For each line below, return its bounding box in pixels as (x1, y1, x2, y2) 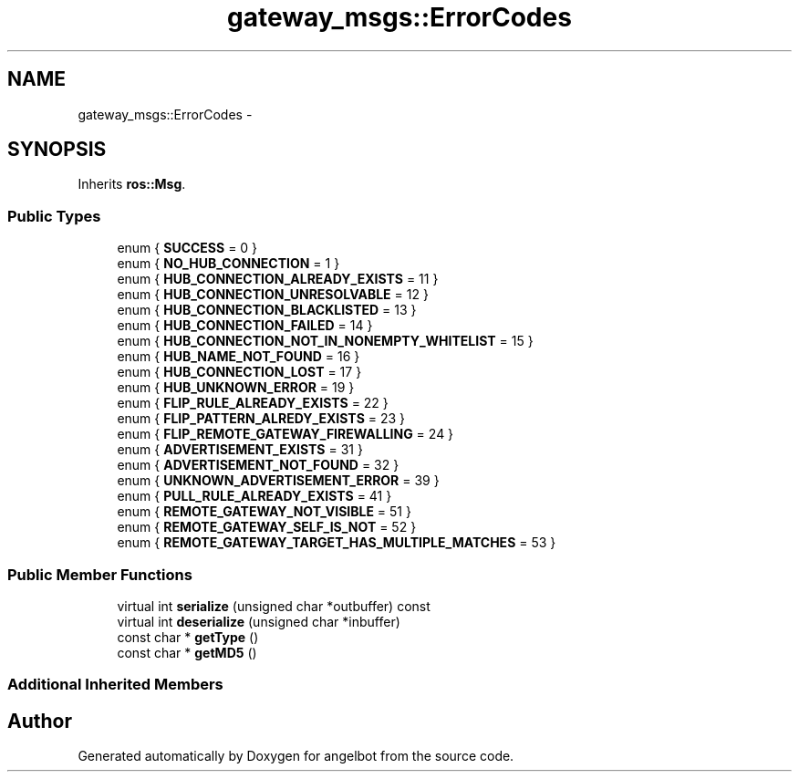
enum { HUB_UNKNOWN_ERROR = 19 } (117, 379, 355, 396)
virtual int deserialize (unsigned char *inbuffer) (117, 613, 400, 629)
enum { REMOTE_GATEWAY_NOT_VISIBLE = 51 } (117, 504, 411, 520)
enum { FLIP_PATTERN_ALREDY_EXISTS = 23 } (117, 410, 406, 427)
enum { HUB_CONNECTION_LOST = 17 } (117, 364, 362, 380)
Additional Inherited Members (7, 675, 223, 694)
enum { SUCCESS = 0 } (117, 240, 258, 256)
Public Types (7, 206, 101, 225)
